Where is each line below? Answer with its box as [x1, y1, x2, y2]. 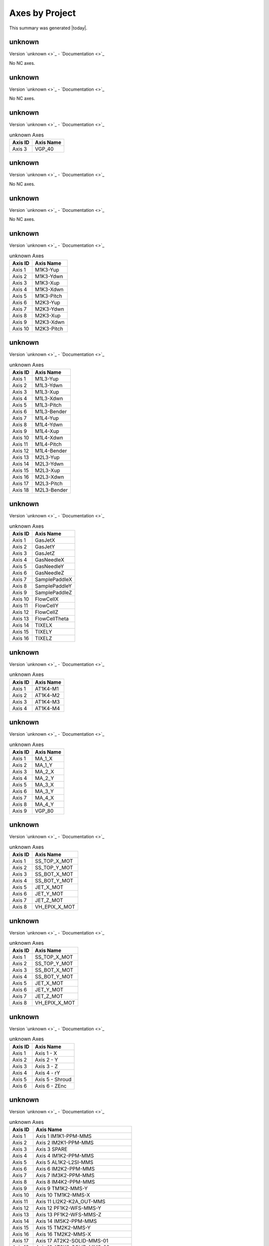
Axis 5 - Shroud [35, 1076, 72, 1083]
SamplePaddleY [35, 583, 72, 590]
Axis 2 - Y [35, 1056, 58, 1063]
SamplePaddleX [35, 576, 72, 583]
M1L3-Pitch [35, 401, 62, 408]
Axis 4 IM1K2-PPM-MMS [35, 1152, 94, 1159]
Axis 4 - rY [35, 1069, 60, 1076]
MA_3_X [35, 781, 54, 788]
